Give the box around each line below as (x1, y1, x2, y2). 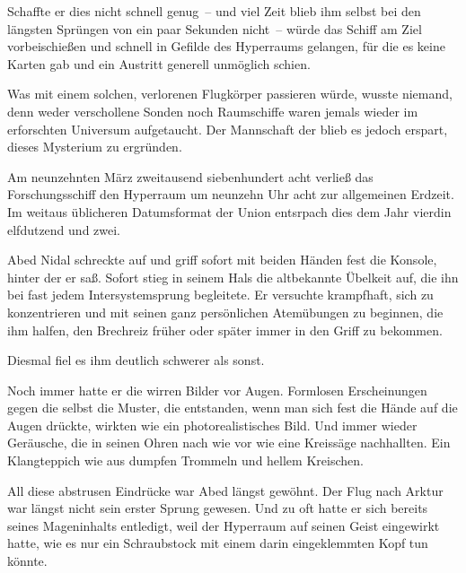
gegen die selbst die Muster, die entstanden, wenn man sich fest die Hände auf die (7, 398, 458, 417)
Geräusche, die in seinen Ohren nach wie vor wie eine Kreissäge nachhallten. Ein (7, 433, 451, 452)
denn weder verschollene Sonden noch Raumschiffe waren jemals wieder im (7, 101, 418, 120)
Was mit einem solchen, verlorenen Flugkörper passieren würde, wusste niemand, (7, 84, 453, 103)
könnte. (7, 551, 48, 570)
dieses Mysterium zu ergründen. (7, 137, 182, 156)
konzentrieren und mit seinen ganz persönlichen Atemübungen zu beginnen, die (7, 302, 444, 321)
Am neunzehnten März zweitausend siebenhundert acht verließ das (7, 167, 374, 186)
